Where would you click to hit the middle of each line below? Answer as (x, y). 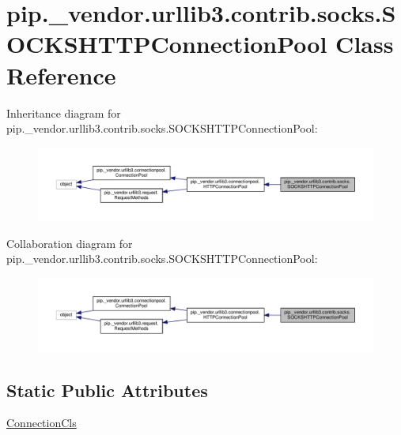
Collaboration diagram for (70, 243)
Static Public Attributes (107, 390)
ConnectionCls (42, 423)
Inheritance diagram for (64, 112)
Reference (61, 75)
